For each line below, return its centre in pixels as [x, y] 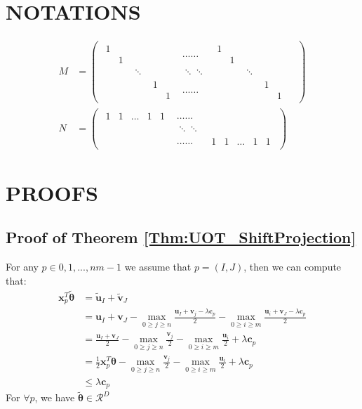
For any [22, 267]
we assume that [158, 267]
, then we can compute [293, 267]
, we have [55, 397]
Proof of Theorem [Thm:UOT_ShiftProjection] [181, 237]
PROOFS [52, 192]
